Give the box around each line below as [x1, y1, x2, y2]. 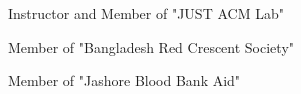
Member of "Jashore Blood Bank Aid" [8, 70, 241, 91]
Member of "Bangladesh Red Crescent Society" [8, 36, 295, 57]
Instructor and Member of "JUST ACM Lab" [8, 3, 284, 23]
